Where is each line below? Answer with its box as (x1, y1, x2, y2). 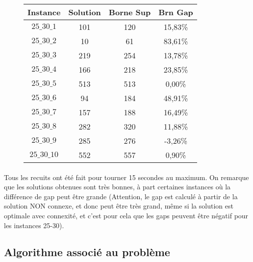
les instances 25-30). (4, 220, 64, 230)
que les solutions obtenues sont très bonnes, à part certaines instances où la (4, 182, 231, 192)
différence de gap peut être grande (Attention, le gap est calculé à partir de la (4, 191, 238, 201)
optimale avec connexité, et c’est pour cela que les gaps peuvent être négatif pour (4, 210, 249, 220)
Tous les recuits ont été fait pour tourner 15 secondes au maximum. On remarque (4, 172, 249, 182)
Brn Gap (158, 6, 193, 18)
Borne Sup (108, 6, 151, 18)
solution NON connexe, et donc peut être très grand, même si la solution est (4, 201, 233, 211)
